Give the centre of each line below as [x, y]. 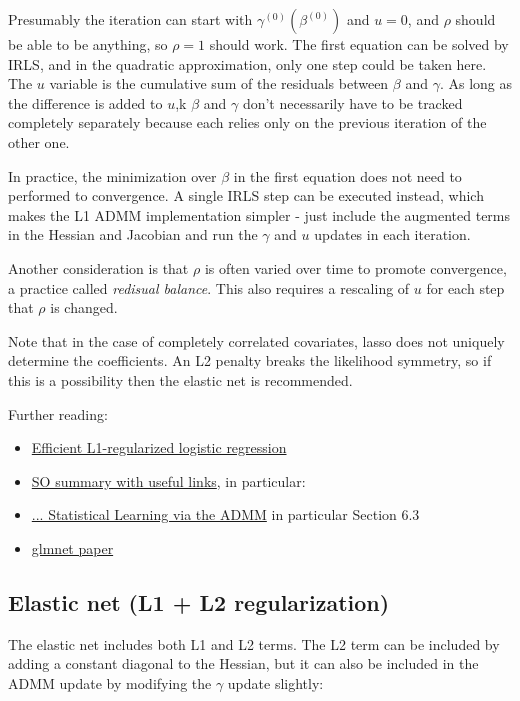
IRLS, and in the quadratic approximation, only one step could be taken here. [247, 63]
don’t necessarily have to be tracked [352, 102]
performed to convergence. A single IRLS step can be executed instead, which [246, 195]
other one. [39, 141]
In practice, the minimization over [112, 175]
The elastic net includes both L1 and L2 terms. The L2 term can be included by [254, 643]
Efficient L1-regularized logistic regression [159, 447]
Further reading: [58, 413]
